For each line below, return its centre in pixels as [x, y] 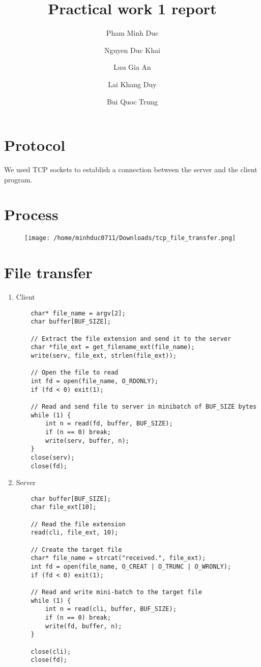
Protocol [35, 145]
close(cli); [51, 651]
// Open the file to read [75, 373]
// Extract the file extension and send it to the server [131, 339]
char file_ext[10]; [64, 507]
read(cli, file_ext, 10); [75, 533]
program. [18, 179]
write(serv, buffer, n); [87, 441]
